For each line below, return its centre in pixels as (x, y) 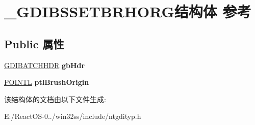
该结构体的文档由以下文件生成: (55, 99)
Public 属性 (34, 43)
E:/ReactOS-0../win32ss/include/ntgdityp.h (73, 116)
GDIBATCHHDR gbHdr (45, 65)
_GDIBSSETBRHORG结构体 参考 (128, 11)
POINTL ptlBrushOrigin (47, 82)
